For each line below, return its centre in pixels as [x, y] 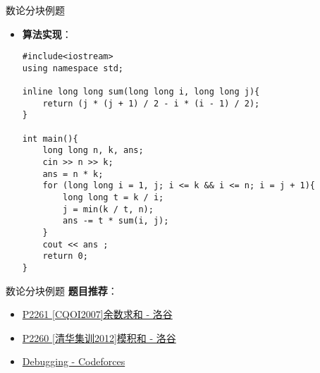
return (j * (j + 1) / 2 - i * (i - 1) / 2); [151, 103]
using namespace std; [73, 68]
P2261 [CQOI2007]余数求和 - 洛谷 [97, 314]
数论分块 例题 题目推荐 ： [62, 290]
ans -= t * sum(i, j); [116, 221]
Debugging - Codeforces [74, 361]
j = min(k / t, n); [108, 209]
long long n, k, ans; [93, 151]
